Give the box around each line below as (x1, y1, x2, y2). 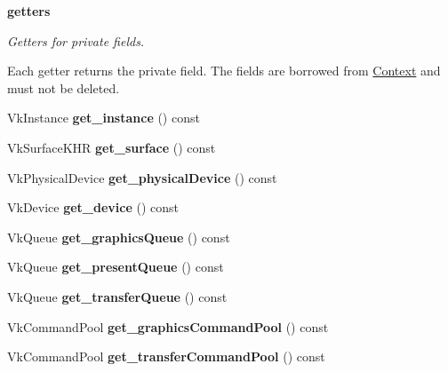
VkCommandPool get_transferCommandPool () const (7, 347, 325, 366)
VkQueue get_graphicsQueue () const (7, 227, 230, 246)
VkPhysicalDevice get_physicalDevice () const (7, 168, 277, 186)
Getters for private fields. (7, 31, 145, 50)
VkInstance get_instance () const (7, 108, 200, 127)
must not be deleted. (7, 78, 120, 97)
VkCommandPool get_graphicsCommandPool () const (7, 317, 329, 336)
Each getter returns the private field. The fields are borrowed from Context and (7, 61, 441, 80)
